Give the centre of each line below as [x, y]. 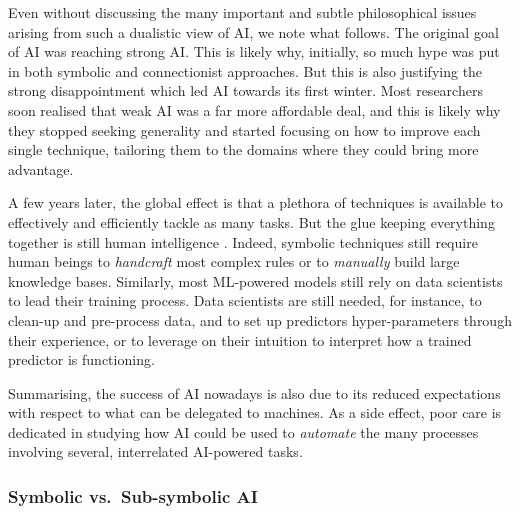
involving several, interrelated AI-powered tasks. [155, 451]
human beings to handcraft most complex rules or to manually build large [234, 261]
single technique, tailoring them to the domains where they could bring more [243, 149]
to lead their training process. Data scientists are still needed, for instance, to [245, 300]
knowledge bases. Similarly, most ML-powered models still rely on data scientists [255, 280]
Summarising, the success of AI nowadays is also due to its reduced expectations [254, 392]
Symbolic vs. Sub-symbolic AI [133, 495]
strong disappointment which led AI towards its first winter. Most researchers [245, 90]
